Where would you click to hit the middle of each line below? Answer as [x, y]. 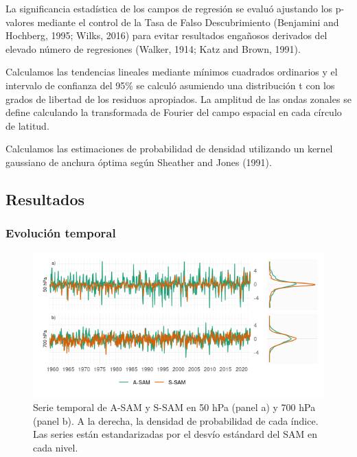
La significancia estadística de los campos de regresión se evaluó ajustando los [169, 8]
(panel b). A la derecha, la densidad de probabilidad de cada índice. [176, 420]
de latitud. [27, 125]
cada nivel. [56, 447]
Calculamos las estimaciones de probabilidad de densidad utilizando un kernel [169, 149]
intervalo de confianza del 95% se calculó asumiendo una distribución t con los [170, 85]
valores [20, 22]
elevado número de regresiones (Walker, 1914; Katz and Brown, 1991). [153, 48]
